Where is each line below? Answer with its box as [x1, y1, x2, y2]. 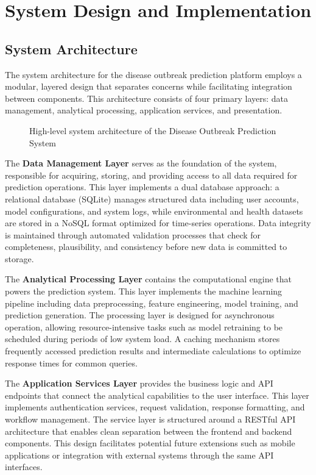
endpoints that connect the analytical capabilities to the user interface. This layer [5, 388, 309, 401]
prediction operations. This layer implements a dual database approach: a [5, 180, 279, 193]
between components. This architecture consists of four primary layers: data [5, 91, 289, 104]
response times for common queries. [5, 356, 138, 369]
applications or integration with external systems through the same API [5, 448, 274, 461]
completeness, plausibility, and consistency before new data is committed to [5, 240, 287, 253]
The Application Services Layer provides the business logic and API [5, 377, 273, 390]
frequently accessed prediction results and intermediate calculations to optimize [5, 345, 301, 357]
